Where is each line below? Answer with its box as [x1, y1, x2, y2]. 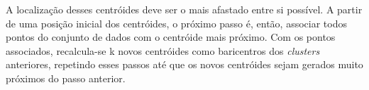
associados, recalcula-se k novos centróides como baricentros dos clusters [6, 43, 320, 58]
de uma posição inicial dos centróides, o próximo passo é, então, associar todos [6, 15, 347, 30]
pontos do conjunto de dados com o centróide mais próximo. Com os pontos [6, 30, 336, 44]
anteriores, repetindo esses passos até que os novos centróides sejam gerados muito [6, 57, 363, 72]
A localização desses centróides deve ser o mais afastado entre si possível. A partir [6, 2, 363, 16]
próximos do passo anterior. [6, 70, 126, 85]
